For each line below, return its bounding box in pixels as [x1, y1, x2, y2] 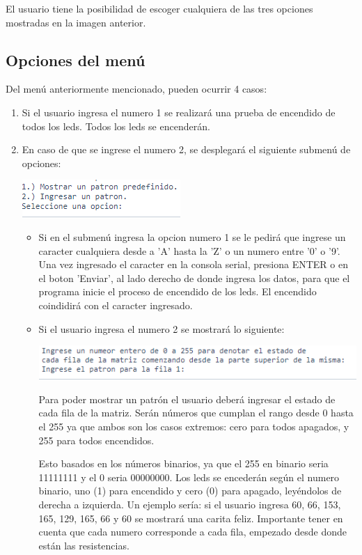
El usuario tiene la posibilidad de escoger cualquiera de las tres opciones [6, 1, 313, 15]
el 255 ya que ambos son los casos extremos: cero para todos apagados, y [38, 419, 349, 434]
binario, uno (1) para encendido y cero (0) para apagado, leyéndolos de [38, 483, 342, 498]
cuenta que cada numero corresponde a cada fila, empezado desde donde [38, 524, 347, 539]
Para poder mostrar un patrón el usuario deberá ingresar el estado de [38, 391, 336, 406]
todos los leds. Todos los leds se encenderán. [22, 118, 210, 133]
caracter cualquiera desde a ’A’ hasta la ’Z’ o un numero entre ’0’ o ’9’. [38, 243, 340, 258]
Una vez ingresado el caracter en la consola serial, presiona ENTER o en [38, 257, 348, 272]
